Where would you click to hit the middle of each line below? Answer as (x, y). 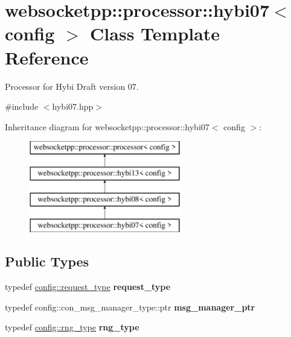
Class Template (155, 33)
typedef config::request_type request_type (88, 287)
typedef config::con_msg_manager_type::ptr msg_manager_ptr (130, 307)
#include (22, 106)
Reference (47, 57)
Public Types (47, 261)
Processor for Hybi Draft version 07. (72, 86)
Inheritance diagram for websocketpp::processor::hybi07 (107, 126)
